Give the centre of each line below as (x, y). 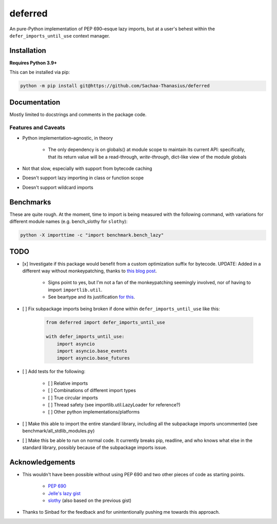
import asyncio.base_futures (93, 358)
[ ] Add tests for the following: (54, 371)
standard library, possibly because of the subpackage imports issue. (95, 447)
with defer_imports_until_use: (85, 337)
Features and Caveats (37, 127)
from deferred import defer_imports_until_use (105, 322)
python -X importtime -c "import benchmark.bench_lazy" (92, 235)
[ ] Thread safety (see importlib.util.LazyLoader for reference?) (114, 405)
